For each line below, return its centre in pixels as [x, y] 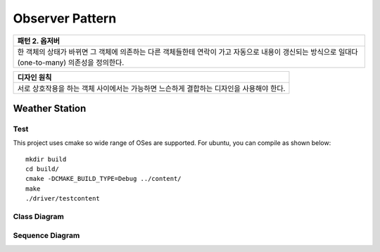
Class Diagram [39, 217]
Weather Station [50, 108]
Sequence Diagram [46, 235]
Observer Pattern [65, 18]
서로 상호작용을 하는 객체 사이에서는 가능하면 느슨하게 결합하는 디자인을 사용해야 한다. [151, 88]
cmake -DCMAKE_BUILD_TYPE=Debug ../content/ [104, 179]
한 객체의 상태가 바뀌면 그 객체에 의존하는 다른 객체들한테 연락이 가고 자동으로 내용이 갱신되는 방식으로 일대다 [188, 51]
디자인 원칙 [34, 77]
